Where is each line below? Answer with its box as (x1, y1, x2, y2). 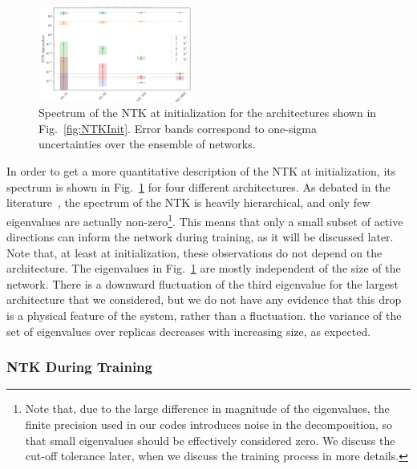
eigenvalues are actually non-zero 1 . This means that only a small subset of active (6, 210, 403, 229)
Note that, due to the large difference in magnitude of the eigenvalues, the (25, 400, 390, 417)
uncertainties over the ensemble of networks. (38, 135, 256, 152)
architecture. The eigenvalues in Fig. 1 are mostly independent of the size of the (6, 260, 401, 277)
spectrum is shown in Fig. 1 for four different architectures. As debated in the (6, 178, 391, 195)
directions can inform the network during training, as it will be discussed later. (6, 228, 394, 245)
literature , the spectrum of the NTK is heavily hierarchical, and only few (6, 194, 370, 211)
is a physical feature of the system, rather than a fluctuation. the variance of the (6, 307, 402, 324)
